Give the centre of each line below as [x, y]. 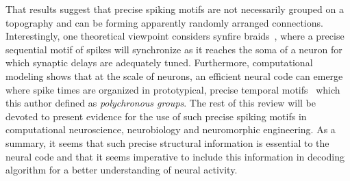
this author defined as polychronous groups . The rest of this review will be [161, 103]
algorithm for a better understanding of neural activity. [122, 170]
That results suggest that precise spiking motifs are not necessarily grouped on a [175, 9]
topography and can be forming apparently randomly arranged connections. [164, 22]
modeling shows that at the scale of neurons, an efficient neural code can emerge [174, 75]
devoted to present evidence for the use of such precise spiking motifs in [156, 116]
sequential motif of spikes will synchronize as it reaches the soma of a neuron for [174, 49]
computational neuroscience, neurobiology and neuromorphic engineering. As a [171, 129]
